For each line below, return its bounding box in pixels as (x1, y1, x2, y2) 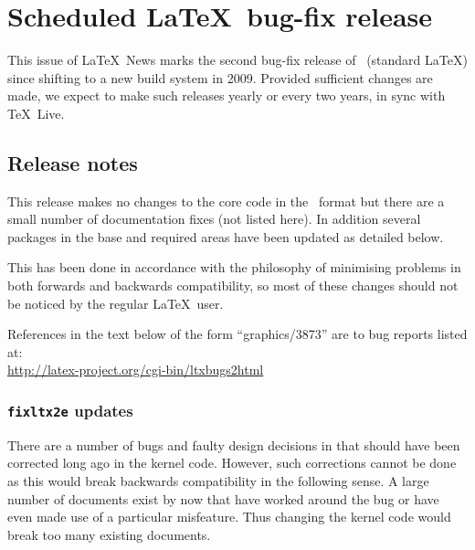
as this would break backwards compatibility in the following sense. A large (7, 471, 429, 491)
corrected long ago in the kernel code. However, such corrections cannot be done (7, 453, 457, 472)
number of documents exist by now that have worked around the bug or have (7, 489, 439, 508)
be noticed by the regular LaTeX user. (7, 293, 224, 312)
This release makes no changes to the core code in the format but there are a (7, 191, 445, 210)
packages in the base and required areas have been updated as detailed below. (7, 227, 444, 246)
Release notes (7, 148, 138, 176)
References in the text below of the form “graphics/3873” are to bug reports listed (7, 324, 468, 344)
